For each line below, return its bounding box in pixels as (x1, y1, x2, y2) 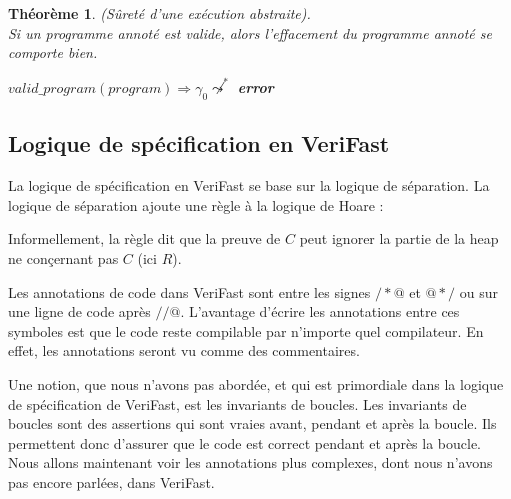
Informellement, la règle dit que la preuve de (8, 228, 281, 249)
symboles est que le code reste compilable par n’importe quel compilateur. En (8, 320, 484, 341)
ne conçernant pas (8, 248, 119, 269)
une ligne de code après (8, 301, 151, 322)
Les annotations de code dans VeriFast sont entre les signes (8, 281, 371, 302)
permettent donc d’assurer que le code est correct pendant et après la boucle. (8, 432, 482, 453)
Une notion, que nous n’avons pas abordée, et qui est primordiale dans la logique (8, 374, 504, 395)
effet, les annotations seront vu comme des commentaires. (8, 340, 360, 361)
